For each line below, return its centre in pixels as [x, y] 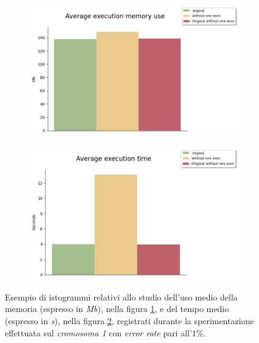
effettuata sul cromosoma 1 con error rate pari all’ [98, 332]
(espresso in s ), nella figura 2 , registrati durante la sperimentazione [129, 320]
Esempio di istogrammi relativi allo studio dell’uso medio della [121, 296]
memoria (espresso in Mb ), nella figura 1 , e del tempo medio [117, 309]
